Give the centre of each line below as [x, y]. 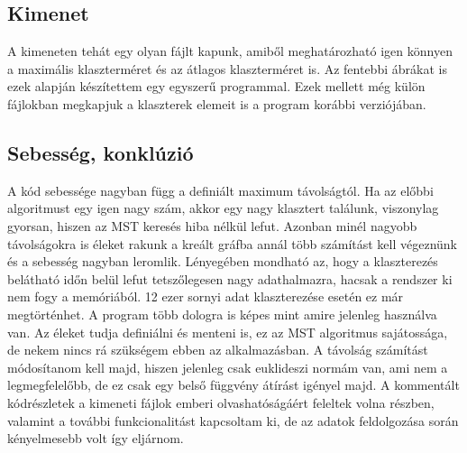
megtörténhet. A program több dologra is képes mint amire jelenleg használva [222, 314]
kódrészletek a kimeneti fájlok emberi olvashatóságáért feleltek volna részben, [221, 402]
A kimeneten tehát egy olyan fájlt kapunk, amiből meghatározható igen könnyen [230, 51]
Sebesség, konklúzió [101, 152]
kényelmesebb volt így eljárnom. [96, 438]
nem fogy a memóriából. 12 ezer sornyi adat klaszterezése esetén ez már [206, 296]
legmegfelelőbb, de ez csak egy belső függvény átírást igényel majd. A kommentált [233, 385]
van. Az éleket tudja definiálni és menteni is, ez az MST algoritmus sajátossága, [228, 332]
